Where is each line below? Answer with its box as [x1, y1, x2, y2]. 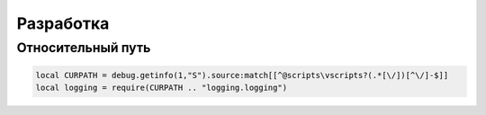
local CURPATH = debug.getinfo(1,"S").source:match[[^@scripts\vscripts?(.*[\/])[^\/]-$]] [35, 70, 449, 80]
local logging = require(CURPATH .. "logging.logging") [35, 83, 288, 93]
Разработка [16, 13, 110, 33]
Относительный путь [16, 40, 151, 56]
